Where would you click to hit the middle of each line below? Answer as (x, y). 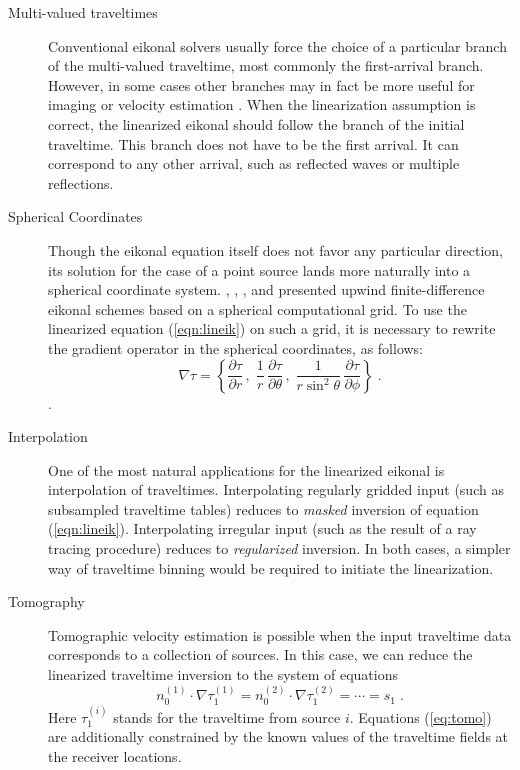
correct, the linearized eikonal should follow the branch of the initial (256, 123)
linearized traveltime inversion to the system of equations (223, 674)
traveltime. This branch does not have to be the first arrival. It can (253, 143)
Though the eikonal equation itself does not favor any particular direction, (275, 249)
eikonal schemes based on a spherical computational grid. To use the (257, 308)
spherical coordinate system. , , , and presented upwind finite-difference (266, 289)
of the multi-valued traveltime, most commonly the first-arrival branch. (266, 65)
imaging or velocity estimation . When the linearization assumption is (262, 104)
